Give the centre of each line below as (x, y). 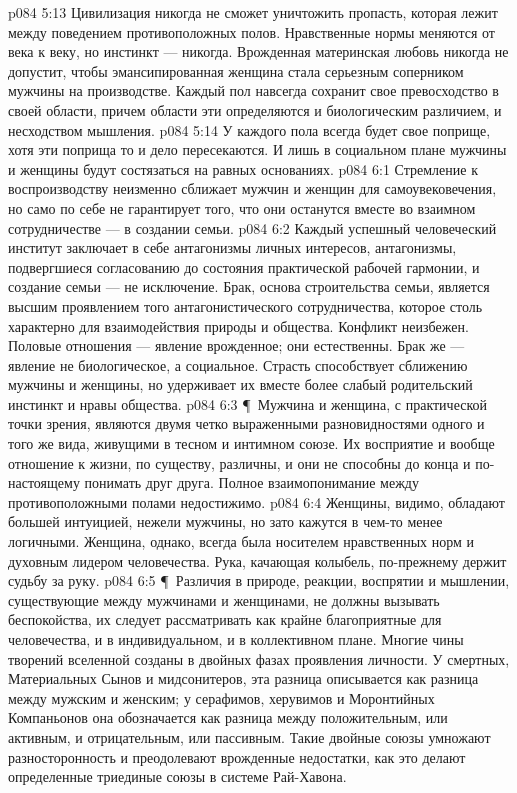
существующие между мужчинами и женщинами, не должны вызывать (224, 599)
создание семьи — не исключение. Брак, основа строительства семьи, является (249, 286)
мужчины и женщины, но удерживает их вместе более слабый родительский (240, 384)
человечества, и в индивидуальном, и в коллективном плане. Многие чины (236, 639)
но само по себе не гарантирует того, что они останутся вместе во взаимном (242, 207)
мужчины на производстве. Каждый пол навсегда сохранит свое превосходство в (253, 90)
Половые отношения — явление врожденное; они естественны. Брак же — (236, 345)
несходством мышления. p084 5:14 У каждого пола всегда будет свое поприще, (249, 129)
